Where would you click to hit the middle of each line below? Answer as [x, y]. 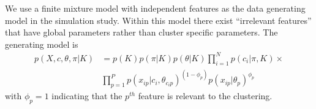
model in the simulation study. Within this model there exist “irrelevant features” [158, 20]
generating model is [42, 44]
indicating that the [87, 95]
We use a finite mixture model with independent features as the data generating [155, 8]
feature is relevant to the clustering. [205, 95]
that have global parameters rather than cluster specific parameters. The [141, 32]
